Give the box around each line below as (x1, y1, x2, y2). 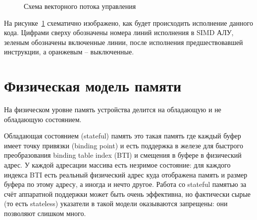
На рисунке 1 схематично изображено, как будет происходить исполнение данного (4, 17, 253, 28)
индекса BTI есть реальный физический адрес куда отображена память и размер (4, 169, 248, 179)
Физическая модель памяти (4, 76, 182, 96)
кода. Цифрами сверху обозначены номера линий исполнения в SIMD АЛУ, (4, 27, 234, 38)
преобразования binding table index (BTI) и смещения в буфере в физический (4, 150, 242, 160)
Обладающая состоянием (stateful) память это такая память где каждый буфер (4, 131, 241, 141)
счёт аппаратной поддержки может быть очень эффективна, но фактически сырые (4, 188, 251, 199)
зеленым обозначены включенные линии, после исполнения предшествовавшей (4, 37, 243, 47)
